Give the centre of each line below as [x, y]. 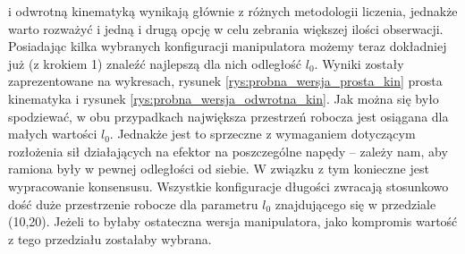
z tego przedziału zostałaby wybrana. [110, 238]
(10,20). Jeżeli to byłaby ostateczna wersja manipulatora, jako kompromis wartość [233, 221]
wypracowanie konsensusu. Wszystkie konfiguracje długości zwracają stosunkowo [228, 186]
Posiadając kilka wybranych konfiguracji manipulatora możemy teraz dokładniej [228, 46]
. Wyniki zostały [359, 63]
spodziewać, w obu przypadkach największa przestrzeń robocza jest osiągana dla [228, 116]
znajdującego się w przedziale [355, 203]
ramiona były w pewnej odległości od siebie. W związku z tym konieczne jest [219, 169]
